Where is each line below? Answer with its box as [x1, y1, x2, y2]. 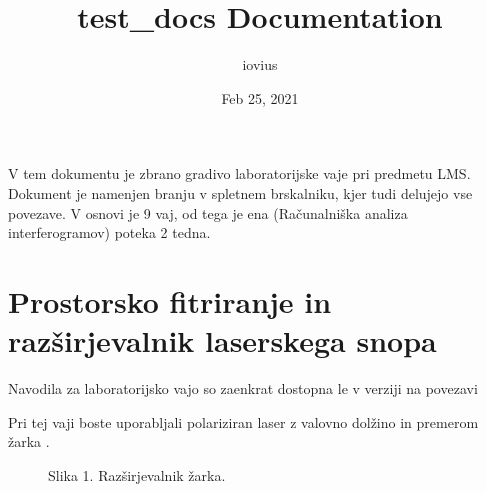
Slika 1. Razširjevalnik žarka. [48, 464, 226, 485]
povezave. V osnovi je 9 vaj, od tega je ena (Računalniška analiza [8, 202, 408, 223]
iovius [242, 54, 278, 75]
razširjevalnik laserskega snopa [8, 320, 437, 361]
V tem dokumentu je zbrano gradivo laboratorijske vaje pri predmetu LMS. [8, 163, 471, 184]
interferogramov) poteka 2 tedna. [8, 222, 211, 243]
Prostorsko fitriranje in [8, 280, 332, 321]
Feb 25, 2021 [221, 87, 299, 108]
